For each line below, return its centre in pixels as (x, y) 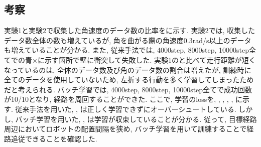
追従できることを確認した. (54, 138)
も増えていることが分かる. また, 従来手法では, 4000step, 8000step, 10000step (126, 50)
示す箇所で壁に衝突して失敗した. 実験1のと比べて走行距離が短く (150, 59)
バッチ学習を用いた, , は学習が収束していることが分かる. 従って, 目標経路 (136, 119)
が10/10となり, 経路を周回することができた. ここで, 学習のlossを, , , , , (119, 99)
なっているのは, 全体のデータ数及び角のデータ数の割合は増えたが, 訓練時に (128, 69)
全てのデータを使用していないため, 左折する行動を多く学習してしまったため (129, 80)
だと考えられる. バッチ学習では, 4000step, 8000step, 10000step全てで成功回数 (128, 89)
